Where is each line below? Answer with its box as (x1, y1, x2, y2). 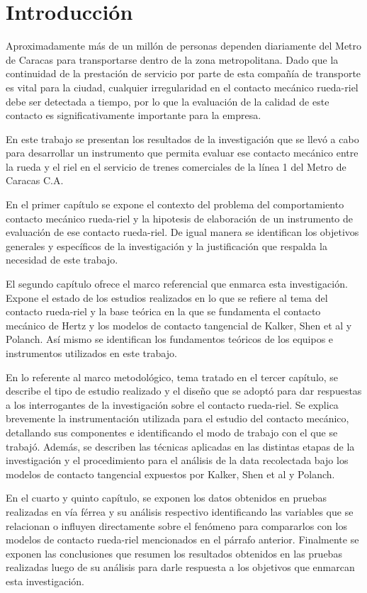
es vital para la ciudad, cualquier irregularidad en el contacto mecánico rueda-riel (6, 79, 358, 94)
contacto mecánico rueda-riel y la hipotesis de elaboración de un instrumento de (6, 210, 353, 225)
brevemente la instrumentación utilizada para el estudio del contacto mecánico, (6, 411, 349, 426)
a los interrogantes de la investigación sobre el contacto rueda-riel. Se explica (6, 397, 339, 412)
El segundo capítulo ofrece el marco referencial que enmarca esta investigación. (6, 276, 348, 291)
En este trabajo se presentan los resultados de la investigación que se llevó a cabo (6, 131, 359, 146)
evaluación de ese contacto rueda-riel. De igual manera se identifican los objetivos (6, 225, 359, 239)
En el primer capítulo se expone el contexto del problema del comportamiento (6, 197, 344, 212)
